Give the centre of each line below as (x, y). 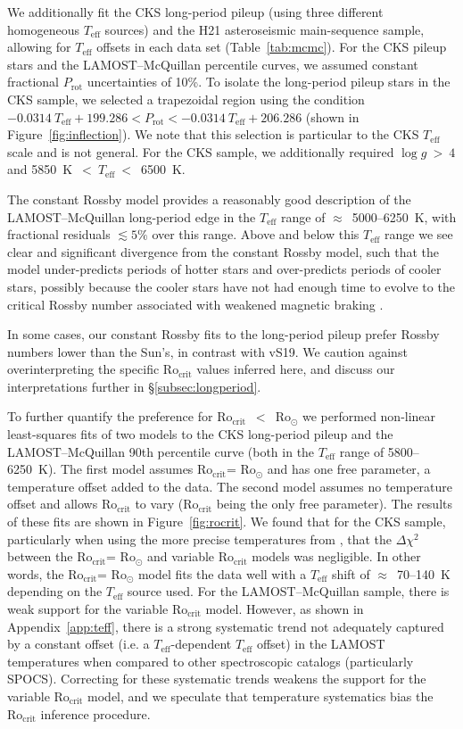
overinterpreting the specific (83, 369)
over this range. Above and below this (256, 234)
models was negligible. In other (336, 556)
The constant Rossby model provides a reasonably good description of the (209, 199)
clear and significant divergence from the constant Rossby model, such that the (223, 251)
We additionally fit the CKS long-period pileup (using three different (195, 12)
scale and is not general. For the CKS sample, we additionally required (201, 151)
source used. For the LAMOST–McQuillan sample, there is (288, 591)
